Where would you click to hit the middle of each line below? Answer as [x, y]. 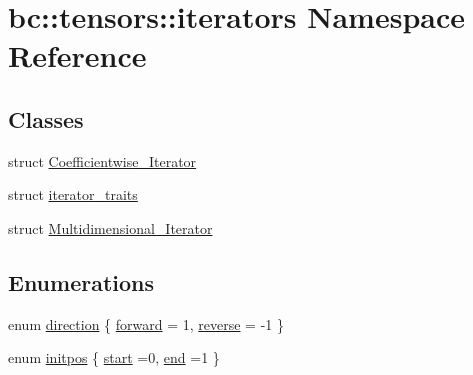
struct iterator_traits [73, 194]
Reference [77, 55]
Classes [46, 118]
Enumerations [81, 281]
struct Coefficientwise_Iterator [102, 160]
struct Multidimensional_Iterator [110, 227]
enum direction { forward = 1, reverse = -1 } [146, 323]
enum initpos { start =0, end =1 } [114, 357]
